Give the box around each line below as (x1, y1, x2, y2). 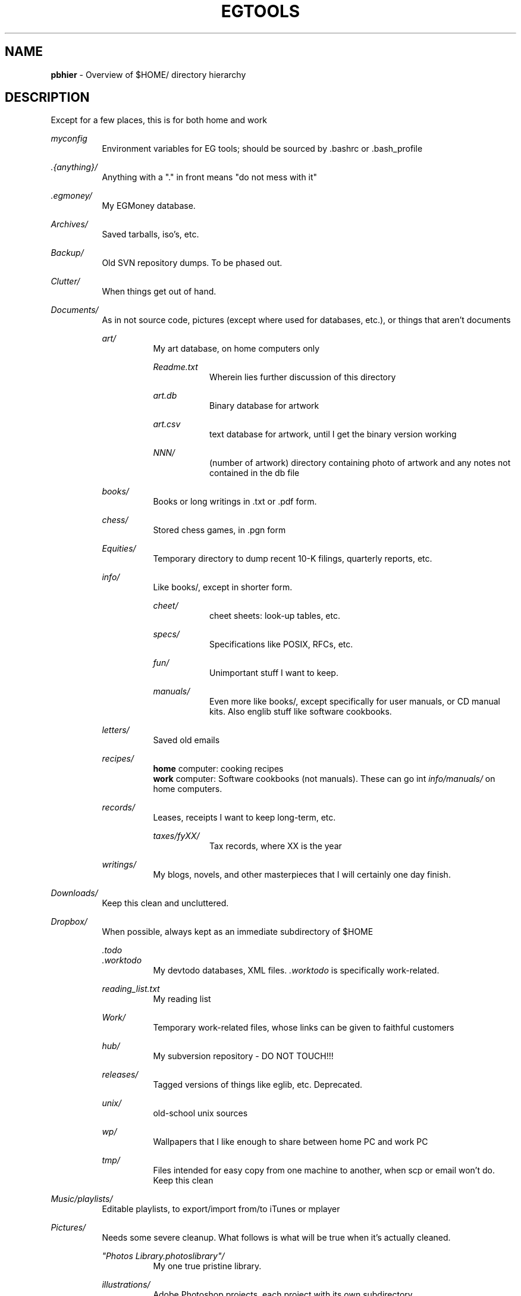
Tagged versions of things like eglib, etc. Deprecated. (153, 1079, 362, 1090)
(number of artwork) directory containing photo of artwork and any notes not (209, 458, 511, 468)
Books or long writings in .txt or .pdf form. (153, 496, 317, 507)
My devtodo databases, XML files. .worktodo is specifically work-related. (153, 965, 440, 976)
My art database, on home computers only (153, 343, 320, 354)
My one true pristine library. (153, 1261, 262, 1272)
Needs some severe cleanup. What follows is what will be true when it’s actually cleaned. (102, 1232, 451, 1243)
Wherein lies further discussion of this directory (209, 372, 396, 383)
